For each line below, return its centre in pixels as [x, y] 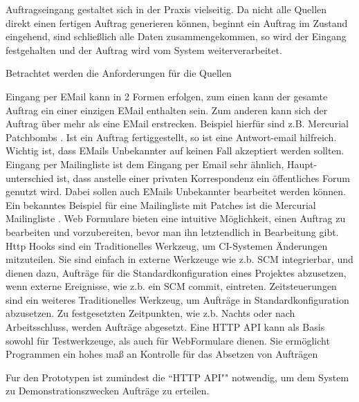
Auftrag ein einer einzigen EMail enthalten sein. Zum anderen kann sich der [167, 110]
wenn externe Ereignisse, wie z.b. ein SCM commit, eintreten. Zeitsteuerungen [171, 286]
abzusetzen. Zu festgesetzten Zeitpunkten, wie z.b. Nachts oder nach [150, 313]
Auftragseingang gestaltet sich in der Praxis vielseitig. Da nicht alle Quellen [166, 9]
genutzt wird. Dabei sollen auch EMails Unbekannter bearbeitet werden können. [176, 191]
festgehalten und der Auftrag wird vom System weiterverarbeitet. [144, 49]
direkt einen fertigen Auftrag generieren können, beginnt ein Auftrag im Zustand [177, 22]
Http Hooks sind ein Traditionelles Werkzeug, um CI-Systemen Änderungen [167, 245]
